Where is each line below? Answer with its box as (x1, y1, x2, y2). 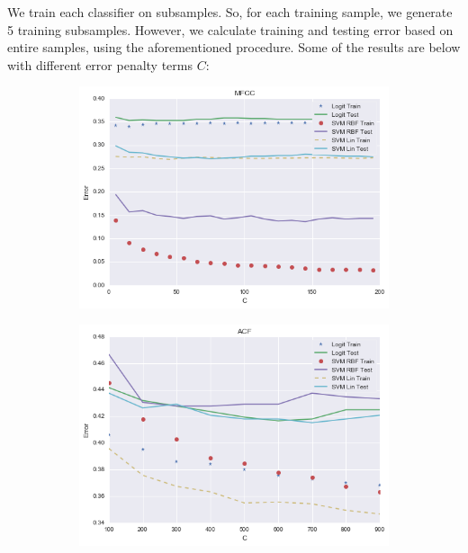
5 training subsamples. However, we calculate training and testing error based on (7, 20, 454, 39)
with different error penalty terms (7, 55, 193, 74)
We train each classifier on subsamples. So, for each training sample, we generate (7, 3, 453, 21)
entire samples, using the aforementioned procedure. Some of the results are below (7, 38, 461, 57)
